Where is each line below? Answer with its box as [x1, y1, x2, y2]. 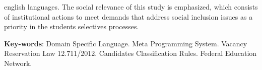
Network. [4, 57, 32, 68]
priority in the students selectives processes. [4, 21, 139, 32]
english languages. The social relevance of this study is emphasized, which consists [4, 2, 258, 12]
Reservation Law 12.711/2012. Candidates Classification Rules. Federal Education [4, 48, 257, 58]
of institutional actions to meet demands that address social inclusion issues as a [4, 11, 253, 22]
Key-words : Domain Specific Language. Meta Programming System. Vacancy [4, 38, 247, 48]
